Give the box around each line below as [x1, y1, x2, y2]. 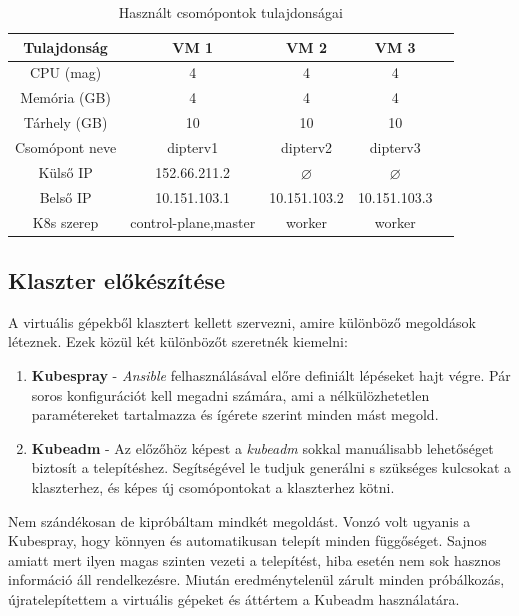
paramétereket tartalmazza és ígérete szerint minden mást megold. [31, 404, 439, 425]
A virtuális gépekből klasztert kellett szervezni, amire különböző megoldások [8, 311, 476, 332]
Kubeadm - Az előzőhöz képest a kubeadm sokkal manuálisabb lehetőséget [31, 437, 494, 458]
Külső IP [38, 161, 93, 182]
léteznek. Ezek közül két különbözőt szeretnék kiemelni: [8, 331, 348, 352]
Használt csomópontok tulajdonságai [118, 2, 343, 22]
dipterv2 [281, 136, 333, 157]
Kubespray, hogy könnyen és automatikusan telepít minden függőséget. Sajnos [8, 530, 487, 551]
